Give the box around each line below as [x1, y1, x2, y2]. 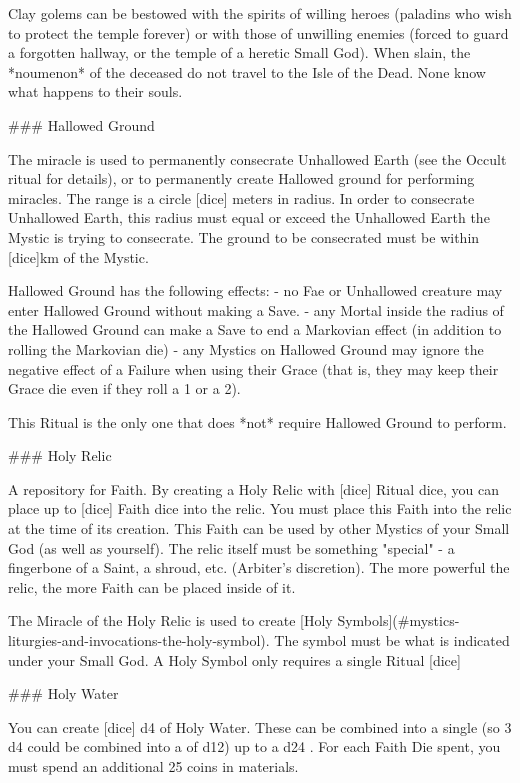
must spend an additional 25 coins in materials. [8, 756, 299, 776]
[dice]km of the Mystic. [8, 246, 149, 267]
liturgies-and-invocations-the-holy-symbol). [8, 630, 270, 651]
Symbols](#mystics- [337, 610, 460, 631]
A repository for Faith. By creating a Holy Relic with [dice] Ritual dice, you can [8, 478, 500, 499]
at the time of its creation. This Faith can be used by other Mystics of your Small [8, 518, 510, 539]
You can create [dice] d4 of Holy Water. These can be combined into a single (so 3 [8, 716, 512, 737]
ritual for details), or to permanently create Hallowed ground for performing [8, 168, 475, 189]
